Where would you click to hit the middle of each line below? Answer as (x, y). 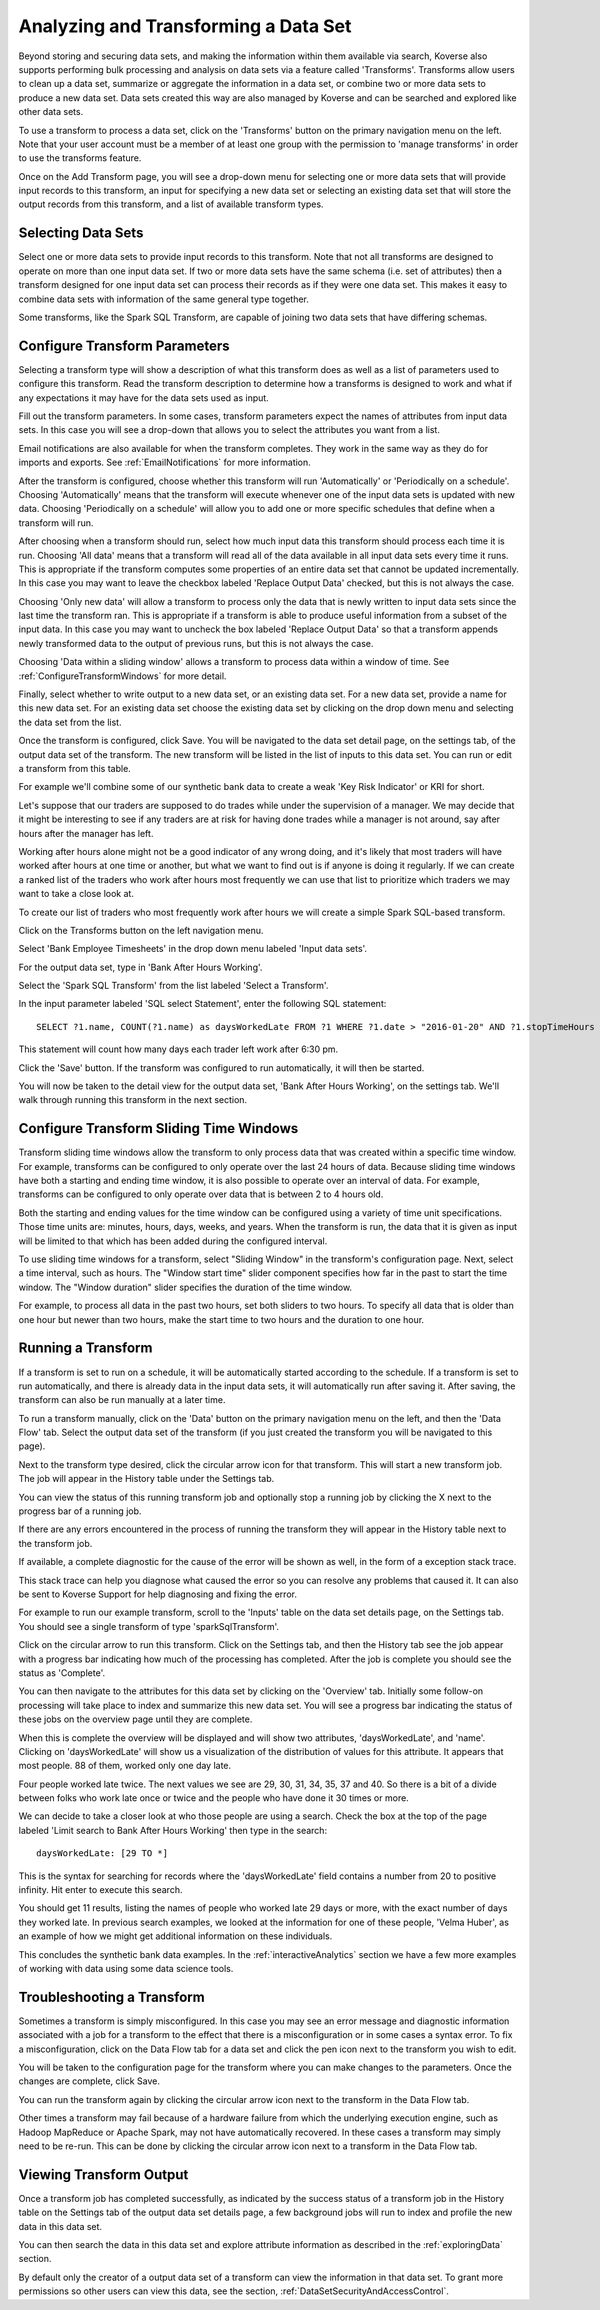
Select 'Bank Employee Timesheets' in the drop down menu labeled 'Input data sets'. (193, 949)
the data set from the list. (70, 722)
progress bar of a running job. (80, 1511)
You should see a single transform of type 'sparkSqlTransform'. (149, 1626)
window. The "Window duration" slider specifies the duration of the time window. (185, 1287)
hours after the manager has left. (86, 833)
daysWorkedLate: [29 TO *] (102, 1853)
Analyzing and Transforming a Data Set (185, 26)
